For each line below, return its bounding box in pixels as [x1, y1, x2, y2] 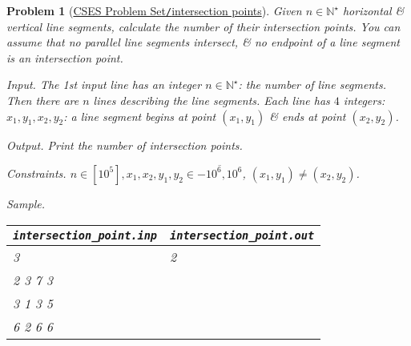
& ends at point [269, 107, 346, 124]
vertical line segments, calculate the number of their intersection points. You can [6, 18, 401, 34]
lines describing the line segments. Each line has [93, 92, 330, 109]
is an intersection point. [6, 49, 123, 66]
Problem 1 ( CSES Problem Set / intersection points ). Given [6, 2, 302, 18]
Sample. [6, 195, 45, 211]
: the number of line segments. [238, 76, 386, 93]
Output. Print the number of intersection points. [6, 136, 243, 153]
